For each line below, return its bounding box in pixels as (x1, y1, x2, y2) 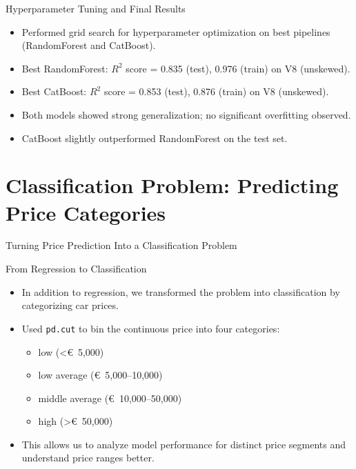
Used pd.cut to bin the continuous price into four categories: (21, 321, 280, 335)
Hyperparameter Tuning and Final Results (6, 1, 186, 15)
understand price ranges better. (21, 450, 155, 465)
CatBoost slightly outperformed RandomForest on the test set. (21, 130, 288, 145)
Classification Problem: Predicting (6, 171, 339, 199)
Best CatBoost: (21, 84, 87, 99)
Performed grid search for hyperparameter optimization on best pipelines (21, 24, 330, 39)
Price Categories (6, 198, 166, 226)
